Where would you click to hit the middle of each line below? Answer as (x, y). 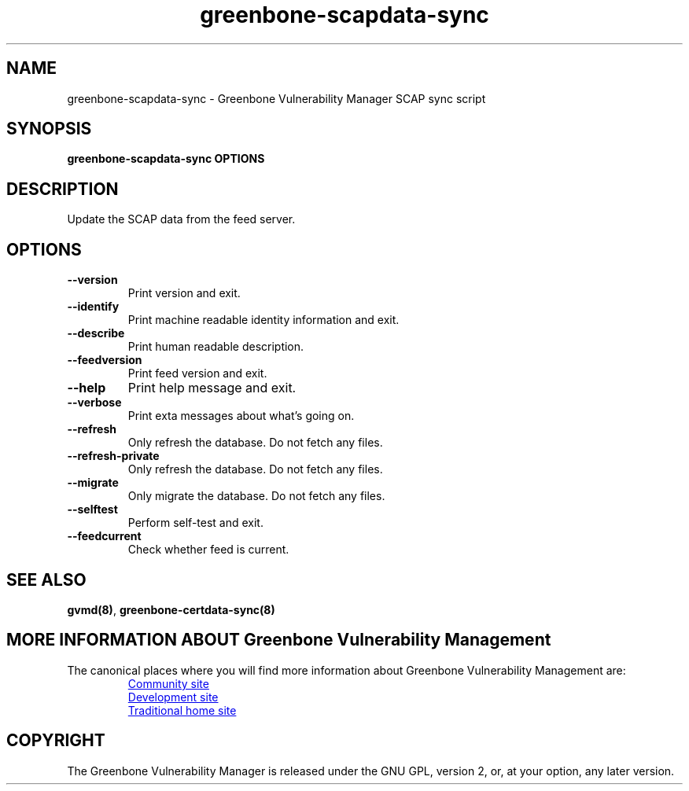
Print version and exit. (184, 293)
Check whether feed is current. (208, 550)
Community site (168, 683)
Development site (173, 697)
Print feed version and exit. (197, 373)
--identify (93, 307)
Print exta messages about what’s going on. (241, 416)
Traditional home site (182, 710)
